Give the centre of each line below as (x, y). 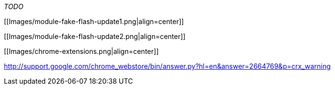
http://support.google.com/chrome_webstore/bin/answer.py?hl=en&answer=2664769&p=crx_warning (167, 66)
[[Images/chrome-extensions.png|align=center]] (81, 51)
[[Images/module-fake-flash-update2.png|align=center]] (95, 36)
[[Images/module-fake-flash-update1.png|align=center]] (94, 21)
